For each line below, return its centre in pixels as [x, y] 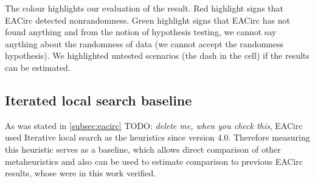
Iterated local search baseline [99, 100]
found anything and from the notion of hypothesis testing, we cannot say [141, 32]
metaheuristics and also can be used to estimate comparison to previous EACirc [154, 161]
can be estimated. [38, 67]
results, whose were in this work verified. [81, 173]
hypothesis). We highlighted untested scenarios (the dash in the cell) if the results [157, 55]
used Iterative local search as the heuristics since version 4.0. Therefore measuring [157, 137]
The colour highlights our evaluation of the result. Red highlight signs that [144, 8]
